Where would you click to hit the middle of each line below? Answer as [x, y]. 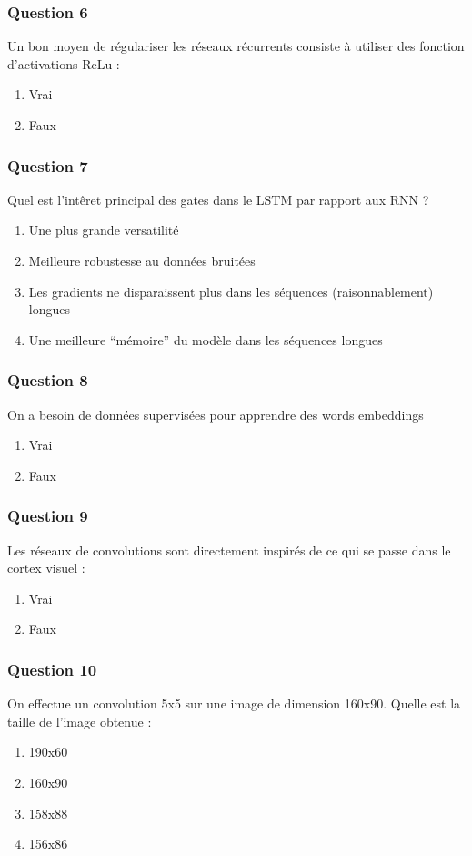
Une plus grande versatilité [104, 230]
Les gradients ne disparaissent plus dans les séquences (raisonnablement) [231, 291]
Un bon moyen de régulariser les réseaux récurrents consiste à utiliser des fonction [236, 46]
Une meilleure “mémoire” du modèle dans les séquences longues [206, 339]
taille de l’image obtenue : [80, 721]
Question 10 [52, 669]
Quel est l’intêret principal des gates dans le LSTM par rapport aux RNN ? [218, 199]
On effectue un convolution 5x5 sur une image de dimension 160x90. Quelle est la [234, 703]
